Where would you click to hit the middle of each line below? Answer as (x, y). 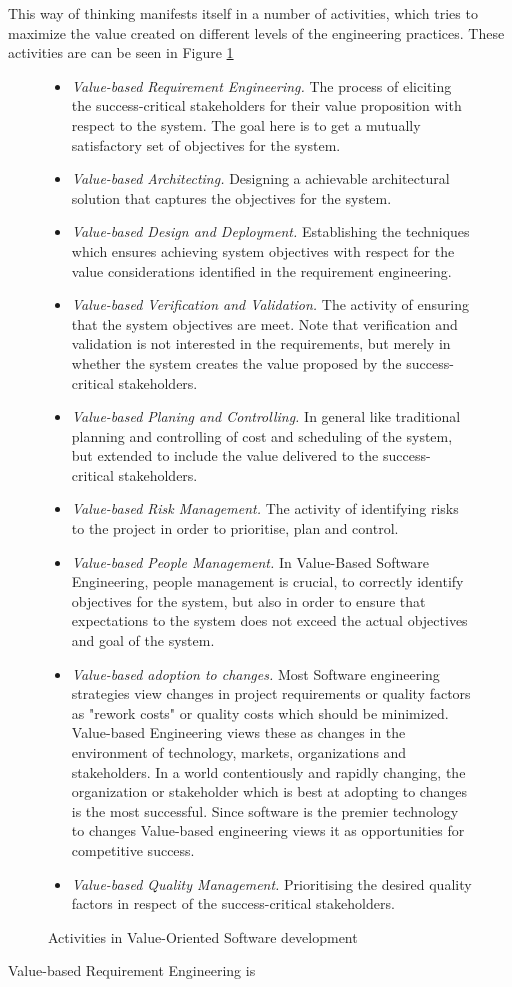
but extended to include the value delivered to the (225, 455)
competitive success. (133, 849)
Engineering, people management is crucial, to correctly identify (267, 581)
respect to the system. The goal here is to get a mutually (246, 124)
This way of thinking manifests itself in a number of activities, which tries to (243, 13)
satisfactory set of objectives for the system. (206, 144)
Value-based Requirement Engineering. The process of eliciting (261, 85)
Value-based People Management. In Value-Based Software (250, 561)
